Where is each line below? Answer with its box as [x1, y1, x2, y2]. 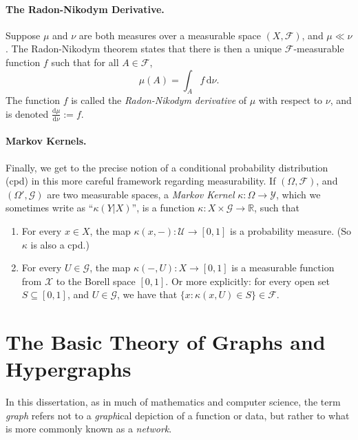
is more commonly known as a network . [6, 421, 172, 436]
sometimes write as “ [6, 200, 94, 215]
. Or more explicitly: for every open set [165, 273, 330, 288]
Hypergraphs [6, 355, 131, 383]
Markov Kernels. [6, 134, 87, 148]
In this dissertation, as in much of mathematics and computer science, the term [6, 395, 341, 409]
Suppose [6, 28, 41, 42]
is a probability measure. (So [230, 223, 352, 238]
